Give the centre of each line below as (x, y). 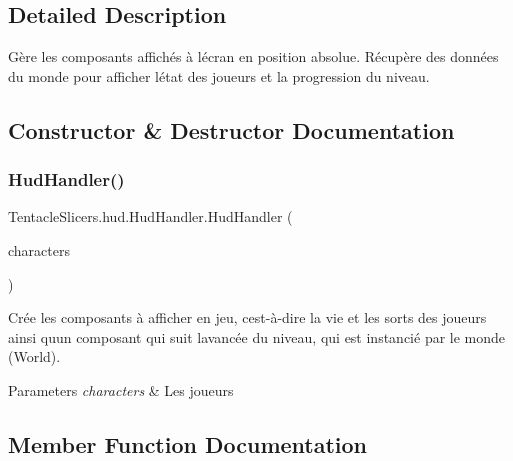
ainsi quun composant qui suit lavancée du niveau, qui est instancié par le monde (257, 336)
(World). (34, 356)
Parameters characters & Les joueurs (121, 389)
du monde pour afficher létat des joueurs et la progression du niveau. (219, 75)
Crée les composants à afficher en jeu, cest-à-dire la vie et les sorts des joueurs (247, 317)
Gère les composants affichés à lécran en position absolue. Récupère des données (253, 56)
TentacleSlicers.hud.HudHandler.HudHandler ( (150, 216)
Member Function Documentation (188, 443)
